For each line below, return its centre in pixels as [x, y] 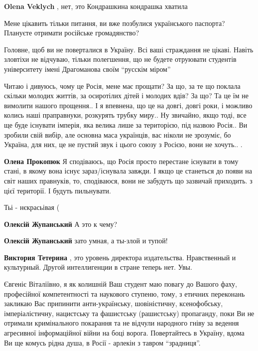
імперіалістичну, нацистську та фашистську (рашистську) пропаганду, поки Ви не [129, 313]
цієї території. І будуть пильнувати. [58, 190]
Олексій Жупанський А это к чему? [61, 224]
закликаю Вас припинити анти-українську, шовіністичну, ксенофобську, [114, 303]
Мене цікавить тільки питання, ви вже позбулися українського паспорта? [115, 23]
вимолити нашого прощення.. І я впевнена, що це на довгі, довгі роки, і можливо [128, 105]
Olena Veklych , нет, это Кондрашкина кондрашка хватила [96, 6]
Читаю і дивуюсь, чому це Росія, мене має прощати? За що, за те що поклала [122, 86]
